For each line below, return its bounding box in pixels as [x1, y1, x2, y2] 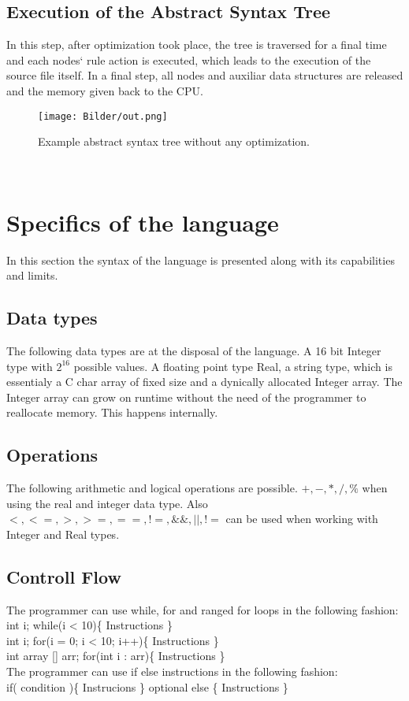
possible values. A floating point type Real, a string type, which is [73, 358, 392, 374]
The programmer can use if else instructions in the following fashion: [6, 663, 338, 680]
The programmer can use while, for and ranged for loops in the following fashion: [6, 601, 399, 618]
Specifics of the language [6, 206, 279, 238]
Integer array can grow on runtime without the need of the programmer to [6, 388, 366, 405]
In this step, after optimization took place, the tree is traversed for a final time [6, 36, 387, 53]
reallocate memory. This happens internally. [6, 404, 218, 421]
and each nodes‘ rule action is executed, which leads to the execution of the [6, 51, 371, 68]
